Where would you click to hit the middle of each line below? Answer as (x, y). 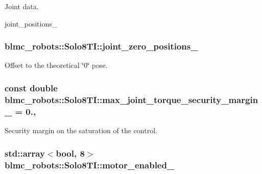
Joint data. (22, 6)
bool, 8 (70, 153)
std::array (25, 153)
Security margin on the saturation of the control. (81, 130)
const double (31, 88)
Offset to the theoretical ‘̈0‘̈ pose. (56, 65)
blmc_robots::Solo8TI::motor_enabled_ (90, 165)
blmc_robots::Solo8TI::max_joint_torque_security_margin (132, 99)
